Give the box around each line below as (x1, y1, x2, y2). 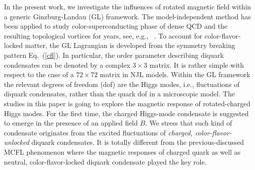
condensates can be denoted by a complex (4, 59, 131, 70)
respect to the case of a (4, 69, 74, 80)
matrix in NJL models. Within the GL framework (100, 69, 251, 80)
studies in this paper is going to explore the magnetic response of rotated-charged (4, 98, 251, 108)
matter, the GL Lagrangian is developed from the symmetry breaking (25, 40, 235, 50)
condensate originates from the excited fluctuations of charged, (4, 127, 193, 137)
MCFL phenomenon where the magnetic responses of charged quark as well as (4, 146, 241, 157)
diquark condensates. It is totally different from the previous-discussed (31, 137, 244, 147)
